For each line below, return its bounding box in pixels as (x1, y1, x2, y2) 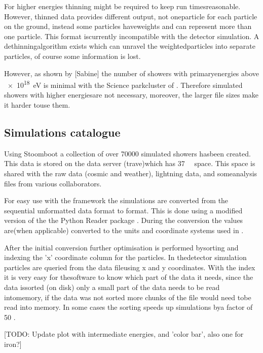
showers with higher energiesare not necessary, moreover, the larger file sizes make (4, 89, 259, 100)
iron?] (4, 338, 22, 349)
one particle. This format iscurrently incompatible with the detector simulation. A (4, 30, 259, 41)
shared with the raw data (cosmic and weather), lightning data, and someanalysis (4, 168, 257, 178)
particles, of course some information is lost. (4, 50, 141, 61)
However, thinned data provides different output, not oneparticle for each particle (4, 11, 257, 21)
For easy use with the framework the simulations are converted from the (4, 195, 229, 206)
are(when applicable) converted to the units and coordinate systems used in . (4, 224, 244, 235)
